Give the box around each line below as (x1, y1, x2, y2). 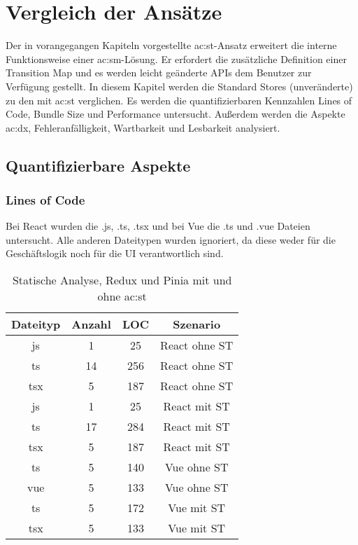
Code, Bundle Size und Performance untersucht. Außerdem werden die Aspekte (6, 106, 345, 121)
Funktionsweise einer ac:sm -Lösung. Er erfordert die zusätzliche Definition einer (6, 51, 347, 66)
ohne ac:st (97, 288, 147, 305)
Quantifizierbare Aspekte (6, 154, 191, 176)
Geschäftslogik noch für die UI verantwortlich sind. (6, 246, 224, 261)
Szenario (173, 316, 221, 333)
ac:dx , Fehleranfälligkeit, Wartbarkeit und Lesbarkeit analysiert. (6, 120, 280, 134)
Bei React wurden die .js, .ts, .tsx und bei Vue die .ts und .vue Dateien (6, 219, 310, 233)
